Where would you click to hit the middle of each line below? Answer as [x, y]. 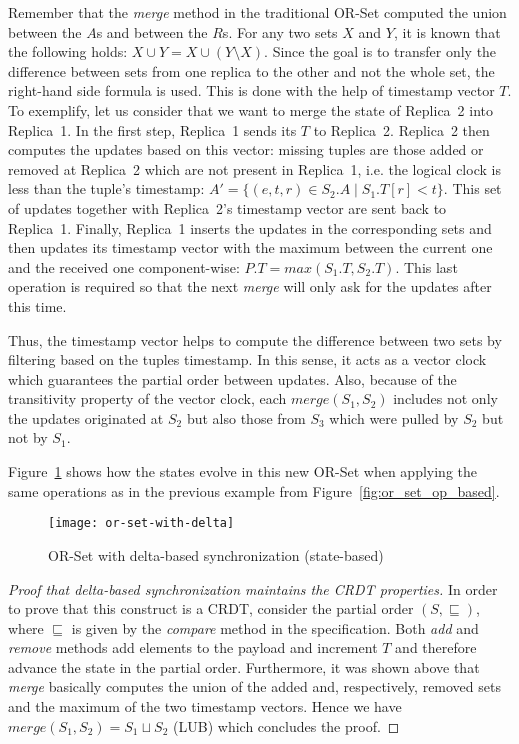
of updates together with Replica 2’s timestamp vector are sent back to [227, 207]
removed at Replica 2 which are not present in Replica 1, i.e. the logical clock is [254, 168]
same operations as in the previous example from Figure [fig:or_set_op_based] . [254, 490]
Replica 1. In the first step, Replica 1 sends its [152, 129]
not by [28, 437]
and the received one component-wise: [124, 266]
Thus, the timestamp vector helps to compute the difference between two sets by [255, 339]
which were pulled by [394, 417]
